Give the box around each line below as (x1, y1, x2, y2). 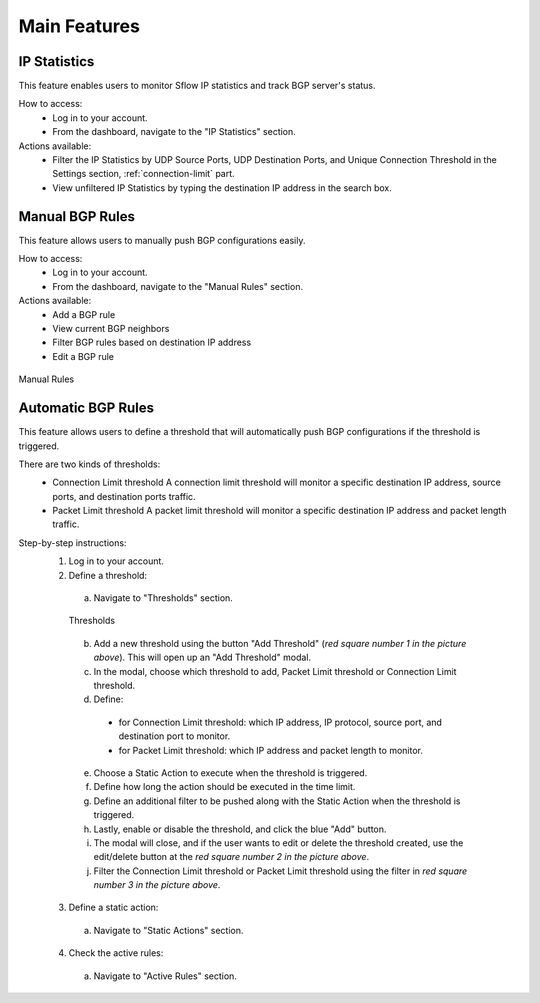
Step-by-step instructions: (18, 536, 127, 549)
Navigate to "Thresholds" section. (93, 592, 234, 604)
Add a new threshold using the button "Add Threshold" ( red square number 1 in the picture (93, 637, 467, 649)
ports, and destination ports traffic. (52, 490, 196, 502)
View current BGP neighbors (52, 323, 170, 335)
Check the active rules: (68, 947, 164, 959)
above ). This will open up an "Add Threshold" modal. (93, 651, 312, 664)
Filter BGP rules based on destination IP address (52, 336, 252, 349)
